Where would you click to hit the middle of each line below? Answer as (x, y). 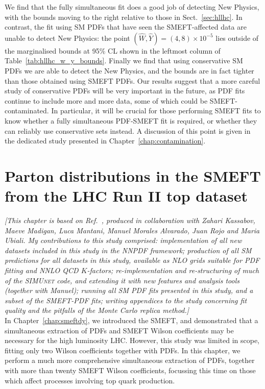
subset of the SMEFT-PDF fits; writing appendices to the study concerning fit (126, 300)
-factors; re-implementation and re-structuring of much (173, 270)
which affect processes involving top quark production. (90, 380)
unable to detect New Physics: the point (67, 38)
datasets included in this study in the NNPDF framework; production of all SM (128, 250)
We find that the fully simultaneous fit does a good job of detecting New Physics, (132, 7)
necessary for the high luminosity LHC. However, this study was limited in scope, (132, 340)
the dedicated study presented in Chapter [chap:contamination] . (105, 141)
